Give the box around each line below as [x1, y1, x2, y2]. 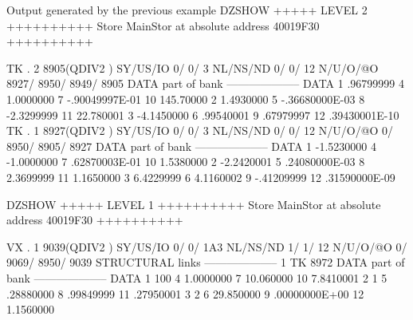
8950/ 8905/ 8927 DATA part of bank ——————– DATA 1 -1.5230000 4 [6, 137, 376, 154]
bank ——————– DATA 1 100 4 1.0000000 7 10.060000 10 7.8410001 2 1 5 [6, 269, 387, 286]
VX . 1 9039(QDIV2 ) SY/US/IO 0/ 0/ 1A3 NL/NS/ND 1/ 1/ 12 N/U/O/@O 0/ [6, 238, 407, 255]
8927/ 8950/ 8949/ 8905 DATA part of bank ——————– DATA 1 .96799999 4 [6, 75, 404, 92]
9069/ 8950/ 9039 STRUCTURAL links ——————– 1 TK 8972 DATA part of [6, 254, 405, 271]
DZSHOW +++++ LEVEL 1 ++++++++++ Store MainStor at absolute [6, 196, 381, 212]
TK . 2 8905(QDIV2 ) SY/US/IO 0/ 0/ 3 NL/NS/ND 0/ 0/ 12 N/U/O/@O [6, 59, 379, 76]
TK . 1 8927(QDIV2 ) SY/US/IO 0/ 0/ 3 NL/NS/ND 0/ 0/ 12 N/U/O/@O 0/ [6, 122, 394, 139]
